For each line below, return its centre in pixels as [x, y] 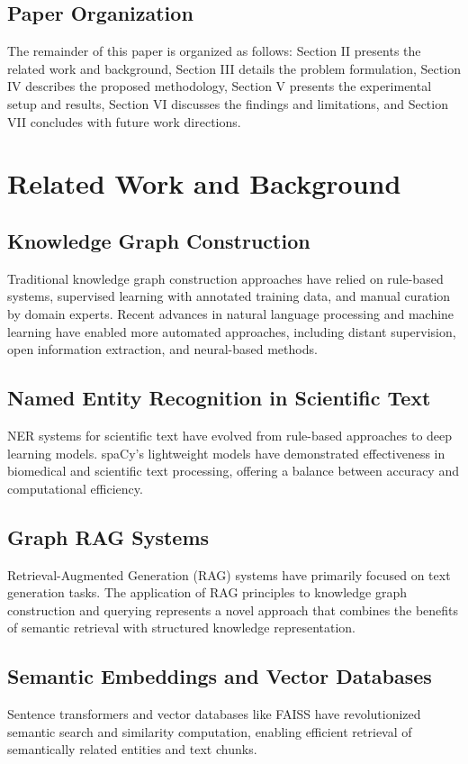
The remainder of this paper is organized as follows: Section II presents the [214, 51]
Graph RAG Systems [108, 537]
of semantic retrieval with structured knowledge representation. [182, 628]
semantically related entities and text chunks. [132, 749]
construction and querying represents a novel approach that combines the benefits [233, 609]
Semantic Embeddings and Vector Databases [220, 676]
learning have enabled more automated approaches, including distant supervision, [232, 331]
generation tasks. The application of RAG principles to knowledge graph [207, 592]
